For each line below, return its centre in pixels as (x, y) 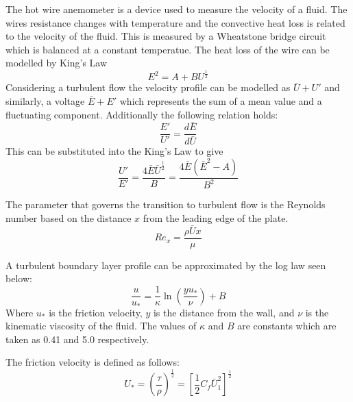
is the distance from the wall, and (224, 312)
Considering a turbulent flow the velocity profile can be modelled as (148, 87)
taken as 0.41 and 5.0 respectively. (77, 339)
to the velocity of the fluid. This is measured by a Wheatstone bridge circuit (166, 36)
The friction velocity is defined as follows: (93, 362)
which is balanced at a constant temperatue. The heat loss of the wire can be (168, 49)
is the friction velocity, (96, 312)
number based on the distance (69, 218)
